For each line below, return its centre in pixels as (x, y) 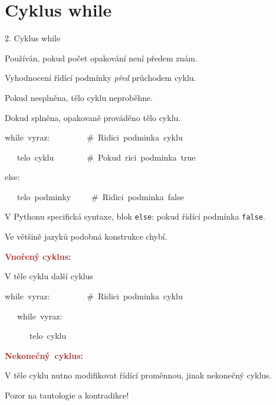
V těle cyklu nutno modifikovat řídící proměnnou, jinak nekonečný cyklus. (138, 375)
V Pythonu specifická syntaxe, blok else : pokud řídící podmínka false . (135, 216)
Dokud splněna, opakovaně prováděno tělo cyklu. (93, 117)
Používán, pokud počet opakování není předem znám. (101, 58)
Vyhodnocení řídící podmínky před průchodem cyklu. (101, 78)
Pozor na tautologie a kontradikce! (67, 395)
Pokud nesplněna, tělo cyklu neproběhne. (79, 97)
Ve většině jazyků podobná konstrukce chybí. (86, 236)
